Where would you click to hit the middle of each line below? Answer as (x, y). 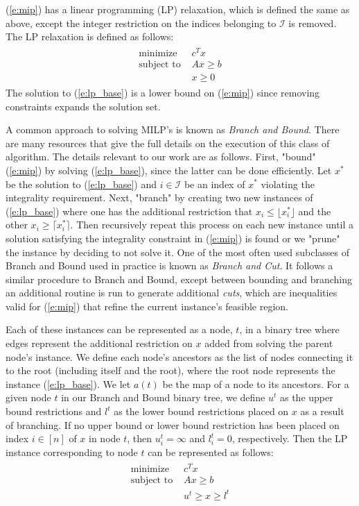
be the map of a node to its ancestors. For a (256, 383)
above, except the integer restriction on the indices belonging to (141, 23)
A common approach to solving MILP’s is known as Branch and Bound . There (173, 129)
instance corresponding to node (72, 452)
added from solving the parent (269, 343)
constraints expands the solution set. (83, 106)
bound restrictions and (54, 411)
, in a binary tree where (289, 329)
